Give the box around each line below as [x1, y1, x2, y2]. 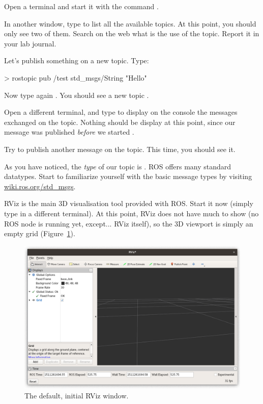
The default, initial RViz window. [24, 390, 129, 401]
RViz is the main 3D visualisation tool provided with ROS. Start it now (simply [4, 198, 253, 209]
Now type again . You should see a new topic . [4, 89, 149, 100]
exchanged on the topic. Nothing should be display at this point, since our [4, 116, 236, 127]
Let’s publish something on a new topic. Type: [4, 55, 149, 66]
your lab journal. [4, 38, 56, 48]
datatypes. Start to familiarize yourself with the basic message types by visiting [4, 171, 252, 182]
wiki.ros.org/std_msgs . [4, 181, 76, 191]
